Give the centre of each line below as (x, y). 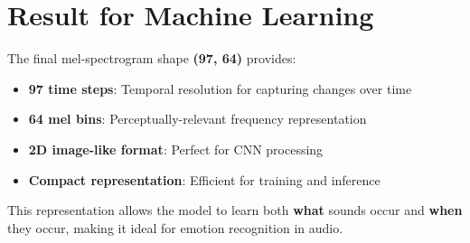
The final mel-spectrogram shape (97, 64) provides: (152, 58)
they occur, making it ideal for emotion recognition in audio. (175, 227)
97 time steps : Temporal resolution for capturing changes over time (220, 88)
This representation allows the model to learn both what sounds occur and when (235, 210)
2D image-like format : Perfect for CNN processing (176, 149)
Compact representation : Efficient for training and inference (204, 179)
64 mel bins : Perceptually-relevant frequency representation (197, 119)
